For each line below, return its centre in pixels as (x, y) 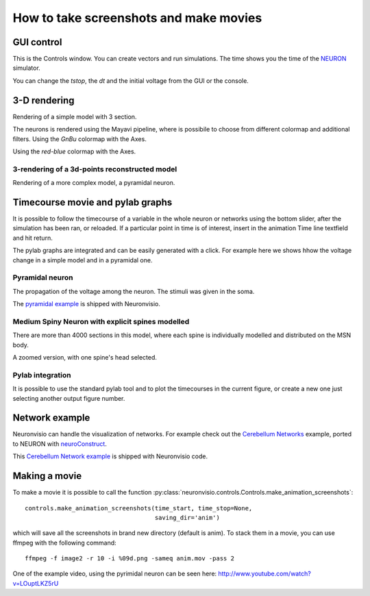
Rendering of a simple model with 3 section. (75, 116)
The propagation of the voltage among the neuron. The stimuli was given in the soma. (134, 291)
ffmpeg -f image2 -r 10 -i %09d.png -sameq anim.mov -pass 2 (129, 559)
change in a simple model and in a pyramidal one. (83, 260)
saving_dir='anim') (187, 518)
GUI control (37, 42)
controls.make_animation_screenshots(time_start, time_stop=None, (139, 508)
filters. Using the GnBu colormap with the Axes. (79, 139)
